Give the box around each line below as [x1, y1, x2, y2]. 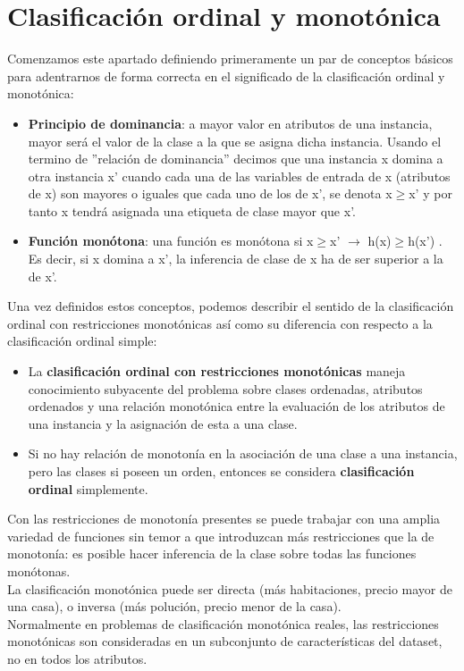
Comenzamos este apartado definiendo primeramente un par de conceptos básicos [7, 49, 453, 68]
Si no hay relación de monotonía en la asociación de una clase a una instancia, [28, 444, 458, 463]
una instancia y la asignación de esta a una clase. [28, 414, 298, 432]
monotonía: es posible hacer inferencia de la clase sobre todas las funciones [7, 544, 417, 563]
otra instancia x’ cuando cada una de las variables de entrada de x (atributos [28, 166, 451, 185]
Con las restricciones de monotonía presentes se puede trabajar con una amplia [7, 509, 441, 528]
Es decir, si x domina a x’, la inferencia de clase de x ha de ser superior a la [28, 249, 443, 268]
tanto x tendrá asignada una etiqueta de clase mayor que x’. [28, 201, 356, 220]
